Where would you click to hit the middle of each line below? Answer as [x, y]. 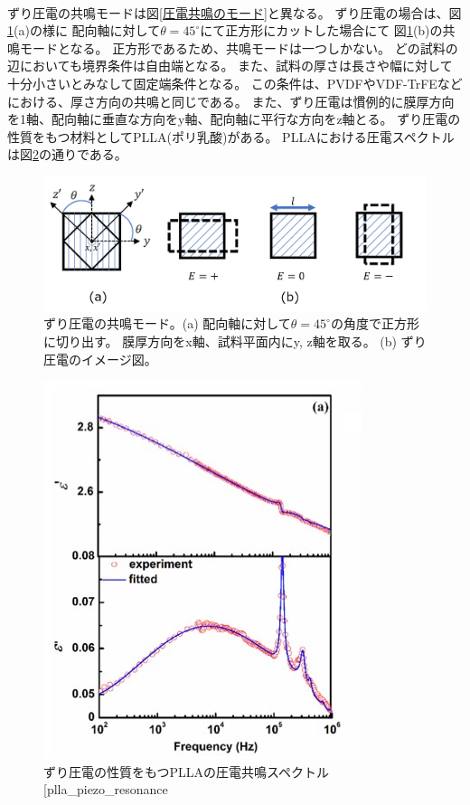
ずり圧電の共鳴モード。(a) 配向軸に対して [167, 323]
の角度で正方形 [375, 323]
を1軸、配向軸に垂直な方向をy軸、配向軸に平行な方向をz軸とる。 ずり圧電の [234, 119]
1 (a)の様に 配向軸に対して [84, 30]
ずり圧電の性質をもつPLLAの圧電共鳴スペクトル [186, 771]
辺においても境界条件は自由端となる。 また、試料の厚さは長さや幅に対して [230, 66]
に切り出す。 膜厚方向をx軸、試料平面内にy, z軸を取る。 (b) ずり [235, 341]
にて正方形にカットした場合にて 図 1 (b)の [321, 30]
